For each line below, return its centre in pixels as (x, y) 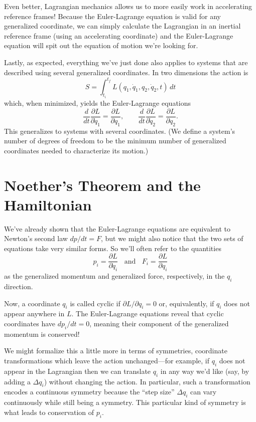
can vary (203, 392)
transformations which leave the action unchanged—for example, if (107, 361)
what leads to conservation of (49, 412)
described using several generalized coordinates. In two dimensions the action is (126, 72)
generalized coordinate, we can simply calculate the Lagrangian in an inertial (122, 26)
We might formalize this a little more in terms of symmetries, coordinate (116, 351)
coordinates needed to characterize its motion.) (76, 150)
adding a (17, 381)
